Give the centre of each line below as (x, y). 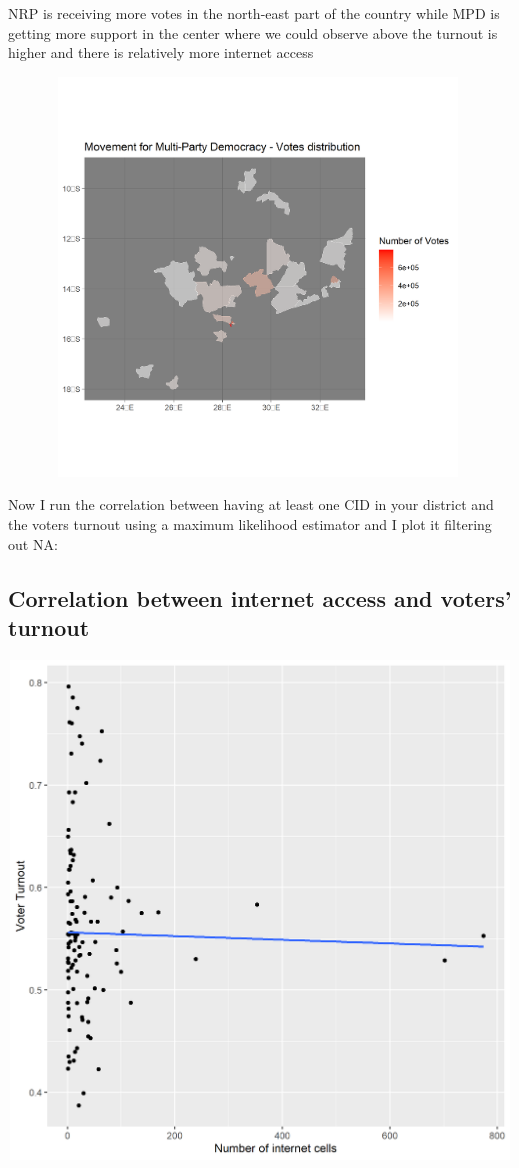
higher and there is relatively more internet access (161, 52)
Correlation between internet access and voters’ (260, 597)
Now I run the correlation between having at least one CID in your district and (251, 504)
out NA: (33, 543)
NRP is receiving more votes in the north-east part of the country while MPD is (254, 13)
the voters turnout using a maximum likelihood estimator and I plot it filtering (250, 523)
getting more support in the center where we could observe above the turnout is (253, 32)
